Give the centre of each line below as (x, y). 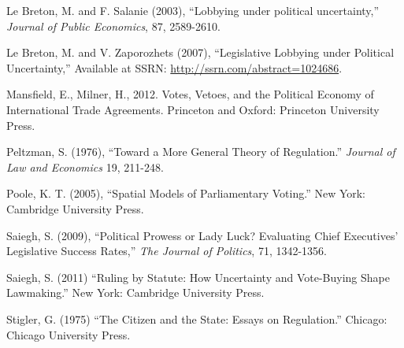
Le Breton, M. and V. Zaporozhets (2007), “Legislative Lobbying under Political (200, 52)
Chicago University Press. (69, 334)
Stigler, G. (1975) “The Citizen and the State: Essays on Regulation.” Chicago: (197, 318)
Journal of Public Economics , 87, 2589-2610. (113, 26)
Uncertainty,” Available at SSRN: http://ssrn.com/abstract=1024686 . (174, 67)
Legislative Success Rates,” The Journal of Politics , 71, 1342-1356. (167, 251)
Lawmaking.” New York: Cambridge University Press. (135, 292)
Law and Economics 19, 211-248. (85, 167)
